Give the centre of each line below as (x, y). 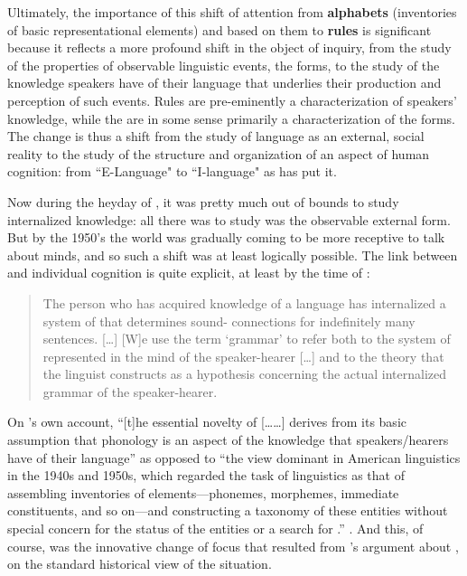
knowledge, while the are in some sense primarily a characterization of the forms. (231, 118)
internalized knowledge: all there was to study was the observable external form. (229, 219)
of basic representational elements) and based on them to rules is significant (219, 29)
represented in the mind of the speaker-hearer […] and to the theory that (243, 356)
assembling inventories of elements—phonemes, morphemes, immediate (203, 492)
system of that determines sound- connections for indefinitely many (229, 321)
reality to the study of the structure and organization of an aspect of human (219, 153)
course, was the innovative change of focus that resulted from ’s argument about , (233, 546)
